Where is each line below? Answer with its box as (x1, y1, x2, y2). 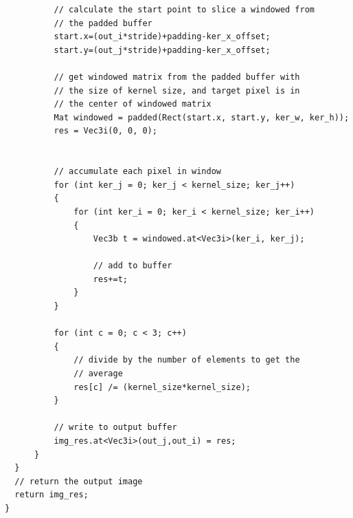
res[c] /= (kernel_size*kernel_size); (73, 382, 251, 392)
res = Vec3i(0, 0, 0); (54, 126, 157, 136)
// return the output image (14, 476, 143, 486)
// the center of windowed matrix (54, 99, 212, 109)
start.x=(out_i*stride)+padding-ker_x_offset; (54, 32, 271, 42)
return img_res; (14, 490, 89, 500)
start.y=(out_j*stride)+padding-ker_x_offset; (54, 45, 271, 55)
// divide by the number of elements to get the (73, 355, 300, 365)
